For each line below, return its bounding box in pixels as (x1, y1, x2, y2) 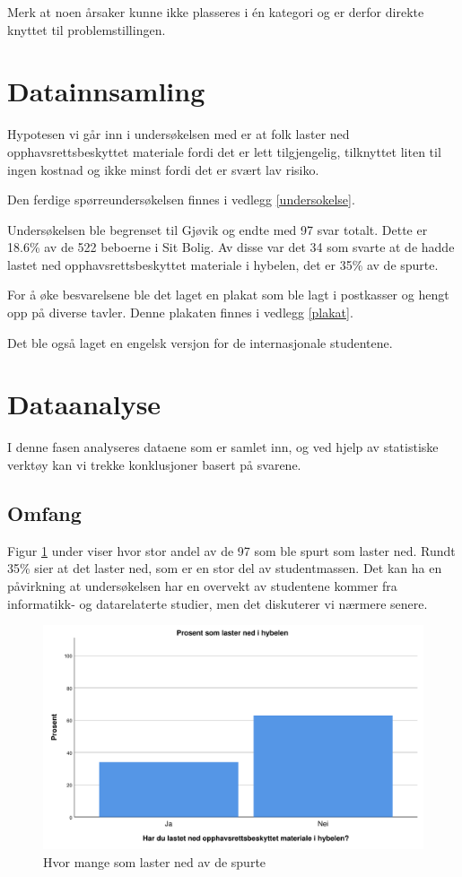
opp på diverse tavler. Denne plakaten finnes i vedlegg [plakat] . (7, 303, 353, 322)
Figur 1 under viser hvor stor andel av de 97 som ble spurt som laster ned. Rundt (7, 541, 456, 560)
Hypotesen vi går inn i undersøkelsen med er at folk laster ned (7, 125, 350, 143)
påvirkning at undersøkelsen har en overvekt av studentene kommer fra (7, 576, 397, 595)
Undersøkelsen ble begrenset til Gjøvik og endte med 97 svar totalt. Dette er (7, 220, 428, 239)
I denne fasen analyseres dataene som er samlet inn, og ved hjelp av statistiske (7, 438, 439, 456)
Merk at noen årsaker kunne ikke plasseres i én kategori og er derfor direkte (7, 3, 424, 21)
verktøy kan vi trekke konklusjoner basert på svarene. (7, 455, 301, 473)
